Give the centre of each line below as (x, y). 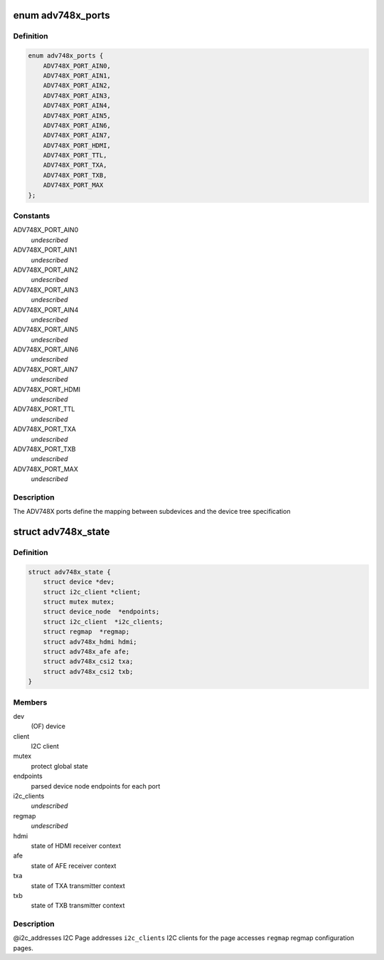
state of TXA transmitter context (78, 885)
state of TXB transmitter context (78, 906)
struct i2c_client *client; (92, 592)
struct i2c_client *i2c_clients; (103, 622)
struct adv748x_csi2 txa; (88, 661)
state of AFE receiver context (74, 865)
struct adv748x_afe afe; (86, 652)
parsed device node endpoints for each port (96, 786)
